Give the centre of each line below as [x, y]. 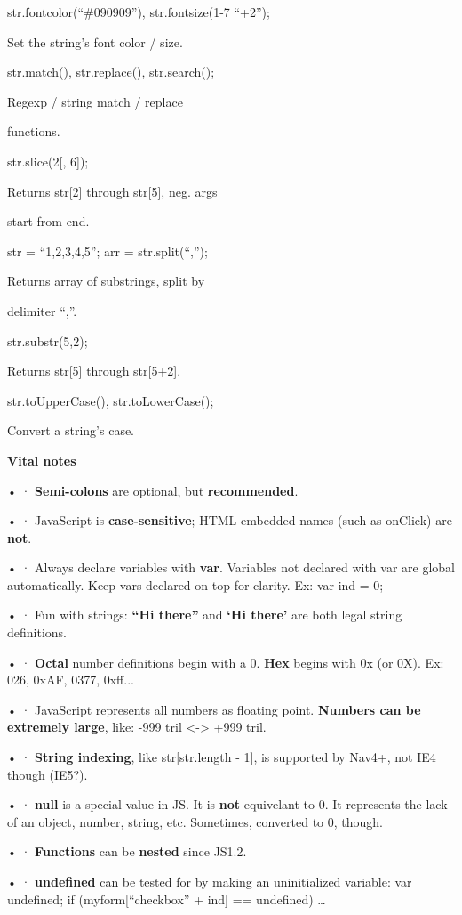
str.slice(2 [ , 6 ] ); [48, 161]
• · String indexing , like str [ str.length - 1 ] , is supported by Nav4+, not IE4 [222, 757]
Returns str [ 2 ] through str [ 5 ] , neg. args [112, 191]
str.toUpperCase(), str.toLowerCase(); [111, 400]
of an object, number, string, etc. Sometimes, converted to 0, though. [195, 821]
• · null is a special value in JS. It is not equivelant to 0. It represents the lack [227, 804]
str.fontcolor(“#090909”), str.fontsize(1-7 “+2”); [139, 12]
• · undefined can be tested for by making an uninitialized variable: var [210, 881]
